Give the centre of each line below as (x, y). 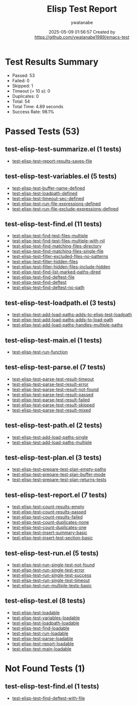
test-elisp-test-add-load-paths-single (50, 437)
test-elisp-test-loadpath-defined (45, 193)
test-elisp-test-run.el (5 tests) (52, 553)
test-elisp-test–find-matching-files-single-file (58, 251)
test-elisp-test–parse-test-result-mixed (51, 410)
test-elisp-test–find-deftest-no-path (48, 287)
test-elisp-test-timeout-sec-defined (48, 198)
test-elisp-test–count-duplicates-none (50, 522)
